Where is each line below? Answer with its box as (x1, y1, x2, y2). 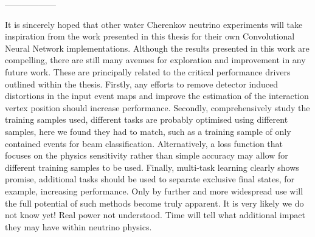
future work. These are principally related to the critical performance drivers (5, 65, 291, 78)
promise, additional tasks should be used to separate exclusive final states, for (5, 173, 295, 185)
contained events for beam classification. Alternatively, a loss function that (5, 137, 283, 149)
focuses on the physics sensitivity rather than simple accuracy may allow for (5, 149, 288, 162)
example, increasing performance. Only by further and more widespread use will (5, 184, 303, 197)
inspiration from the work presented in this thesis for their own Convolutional (5, 30, 295, 43)
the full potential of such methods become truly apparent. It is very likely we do (5, 196, 304, 209)
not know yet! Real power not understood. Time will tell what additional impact (5, 208, 305, 221)
